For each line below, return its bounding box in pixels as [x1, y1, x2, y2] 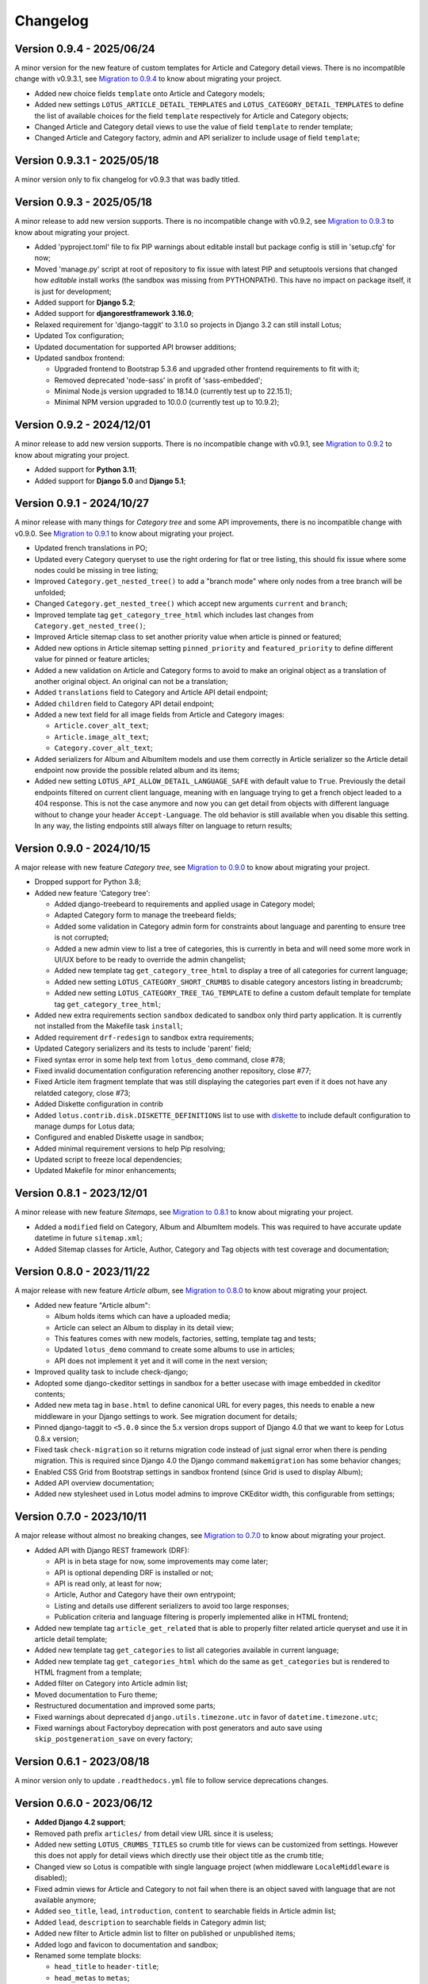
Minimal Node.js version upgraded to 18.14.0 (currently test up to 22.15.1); [54, 386, 292, 396]
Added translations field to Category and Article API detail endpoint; [34, 687, 269, 698]
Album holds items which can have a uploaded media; [54, 1312, 231, 1321]
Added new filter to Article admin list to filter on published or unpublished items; [34, 1928, 296, 1938]
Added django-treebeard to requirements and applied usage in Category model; [54, 899, 315, 909]
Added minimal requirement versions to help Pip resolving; [34, 1144, 226, 1153]
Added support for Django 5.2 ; [34, 298, 136, 307]
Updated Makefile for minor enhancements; [34, 1166, 178, 1175]
